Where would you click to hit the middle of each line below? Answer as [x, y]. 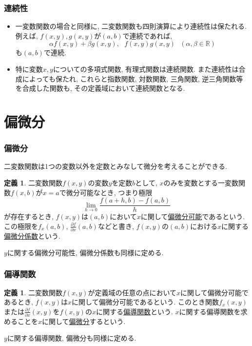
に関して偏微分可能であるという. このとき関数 [145, 302]
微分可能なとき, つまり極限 [109, 192]
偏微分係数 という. [32, 236]
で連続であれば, [147, 35]
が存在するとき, [29, 216]
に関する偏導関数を [210, 311]
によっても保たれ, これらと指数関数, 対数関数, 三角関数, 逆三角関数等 [133, 78]
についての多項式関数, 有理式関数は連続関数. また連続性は [146, 69]
